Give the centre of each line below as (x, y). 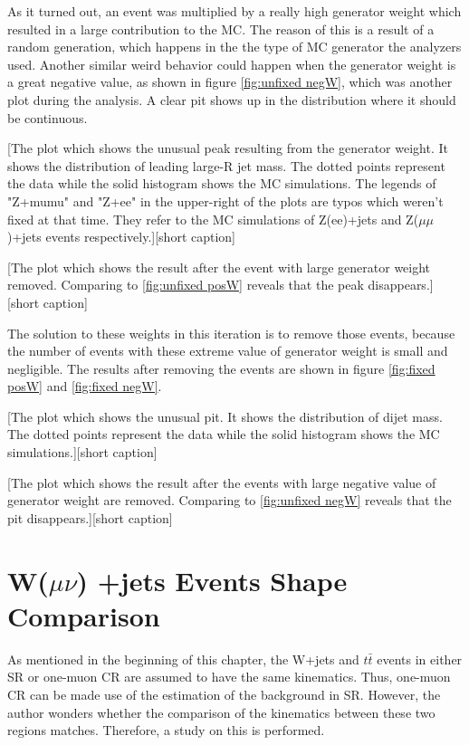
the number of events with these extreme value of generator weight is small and (228, 351)
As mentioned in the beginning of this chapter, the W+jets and (183, 659)
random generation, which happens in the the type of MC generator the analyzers (234, 47)
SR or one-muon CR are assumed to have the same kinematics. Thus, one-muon (229, 677)
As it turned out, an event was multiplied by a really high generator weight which (234, 11)
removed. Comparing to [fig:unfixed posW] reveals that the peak (186, 285)
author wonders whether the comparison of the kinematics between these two (221, 712)
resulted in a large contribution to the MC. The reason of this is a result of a (221, 29)
